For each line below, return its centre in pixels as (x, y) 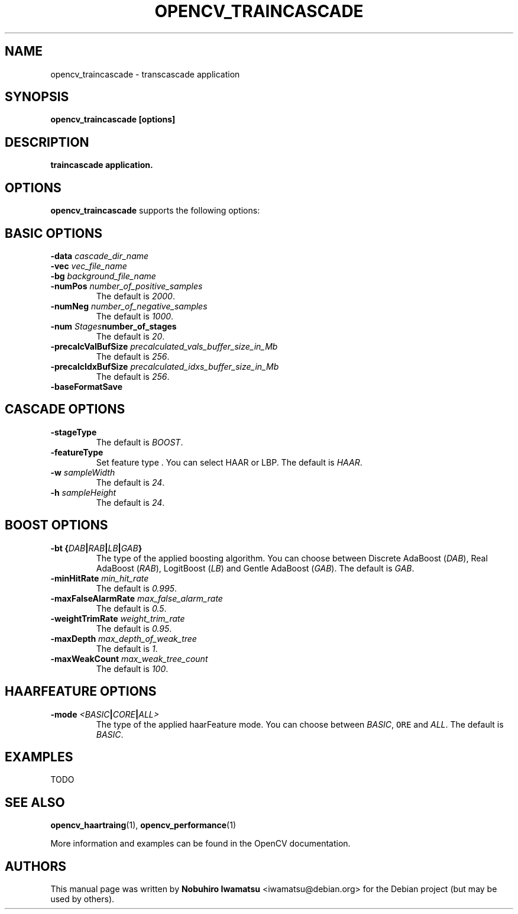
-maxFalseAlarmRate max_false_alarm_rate (137, 598)
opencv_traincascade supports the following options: (155, 211)
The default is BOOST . (140, 442)
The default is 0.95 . (134, 628)
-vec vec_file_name (89, 266)
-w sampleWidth (83, 472)
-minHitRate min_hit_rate (100, 578)
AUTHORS (36, 866)
